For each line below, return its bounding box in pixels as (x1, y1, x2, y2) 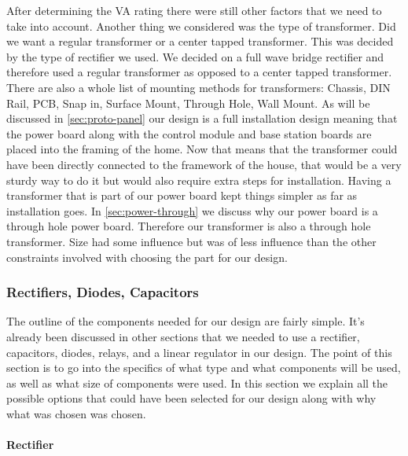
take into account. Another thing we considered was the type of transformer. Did (6, 17, 396, 34)
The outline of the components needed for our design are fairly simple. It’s (6, 313, 365, 329)
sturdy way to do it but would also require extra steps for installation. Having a (6, 171, 391, 188)
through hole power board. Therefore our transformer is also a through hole (6, 218, 371, 234)
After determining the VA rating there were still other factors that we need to (6, 2, 382, 18)
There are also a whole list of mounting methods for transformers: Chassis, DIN (6, 79, 391, 95)
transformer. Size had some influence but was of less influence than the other (6, 233, 377, 249)
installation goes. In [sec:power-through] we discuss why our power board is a (6, 202, 378, 219)
